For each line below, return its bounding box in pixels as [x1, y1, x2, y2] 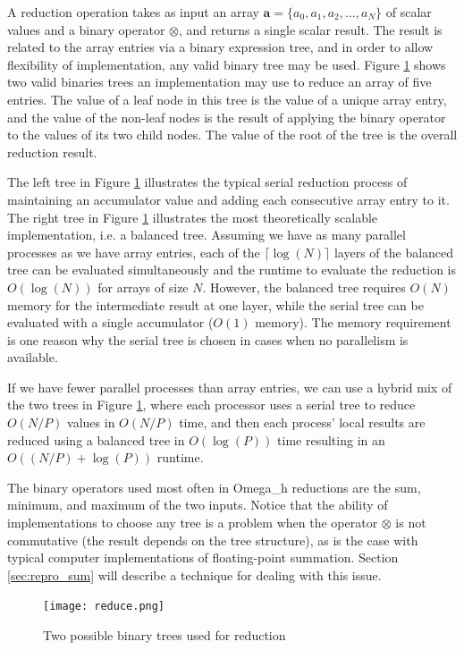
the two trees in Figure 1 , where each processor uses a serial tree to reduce [7, 395, 416, 414]
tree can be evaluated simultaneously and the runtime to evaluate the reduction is [7, 260, 456, 279]
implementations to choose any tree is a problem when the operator [7, 513, 378, 532]
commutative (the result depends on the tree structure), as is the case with [7, 530, 418, 549]
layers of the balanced [333, 242, 454, 261]
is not [395, 513, 426, 532]
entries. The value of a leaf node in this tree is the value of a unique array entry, [7, 89, 447, 108]
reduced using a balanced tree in [7, 430, 185, 449]
